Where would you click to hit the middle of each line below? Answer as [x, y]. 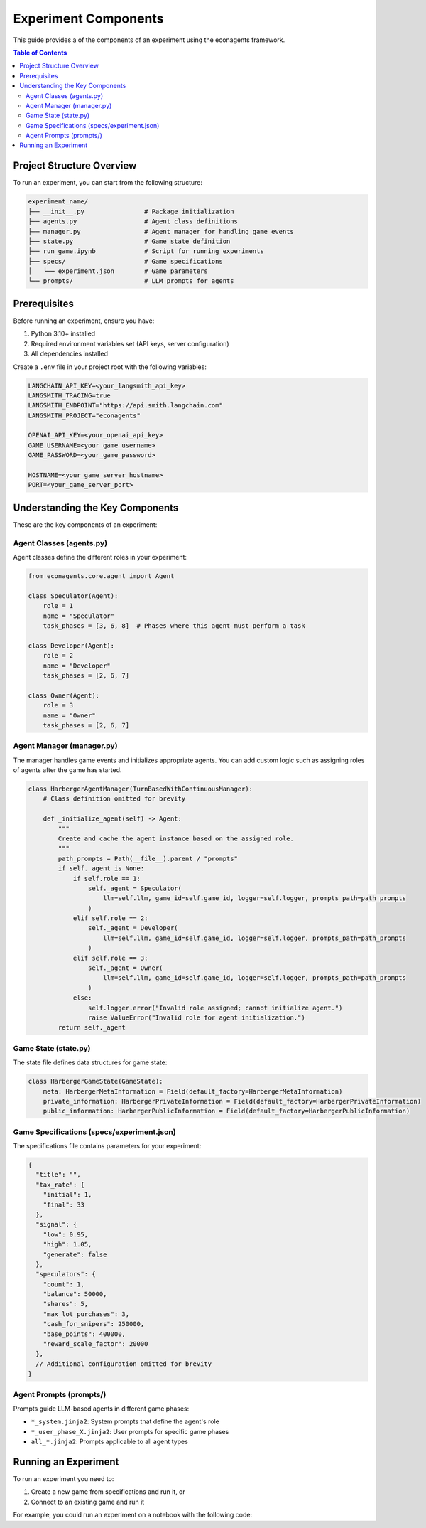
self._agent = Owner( [125, 968]
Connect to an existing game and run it [88, 1502]
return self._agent [92, 1028]
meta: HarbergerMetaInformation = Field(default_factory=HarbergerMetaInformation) [193, 1091]
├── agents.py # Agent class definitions [133, 221]
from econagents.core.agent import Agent [101, 576]
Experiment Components [88, 18]
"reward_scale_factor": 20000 [95, 1344]
